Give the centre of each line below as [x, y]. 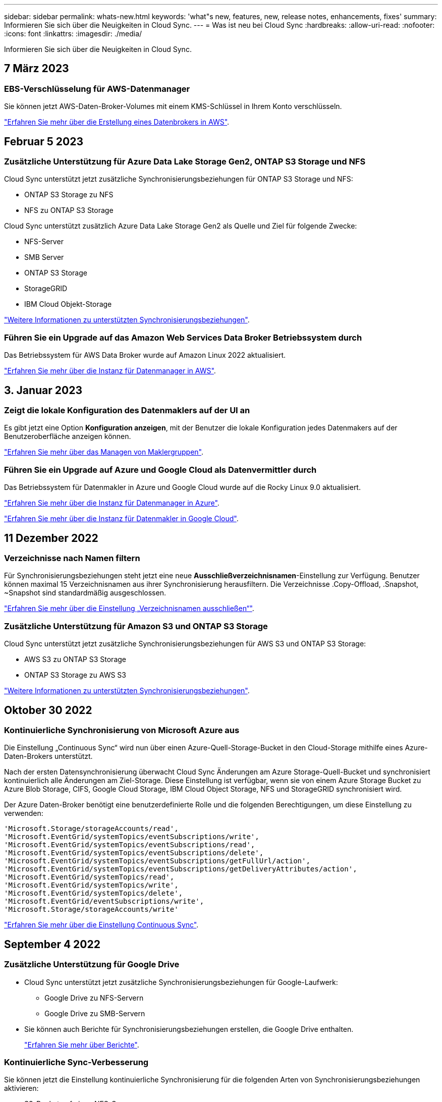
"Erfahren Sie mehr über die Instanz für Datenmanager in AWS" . [110, 371]
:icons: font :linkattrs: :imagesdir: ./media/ [73, 34]
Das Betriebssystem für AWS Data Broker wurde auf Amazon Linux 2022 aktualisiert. [145, 355]
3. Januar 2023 [43, 390]
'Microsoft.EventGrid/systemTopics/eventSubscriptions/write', [132, 837]
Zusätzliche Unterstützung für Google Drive [92, 965]
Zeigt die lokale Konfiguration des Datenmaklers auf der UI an [127, 410]
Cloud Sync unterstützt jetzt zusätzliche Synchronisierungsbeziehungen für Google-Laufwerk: [181, 982]
